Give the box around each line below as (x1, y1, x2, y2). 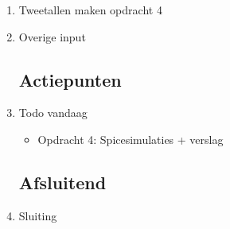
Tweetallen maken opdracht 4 (18, 2, 162, 17)
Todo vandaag (18, 104, 88, 121)
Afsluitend (18, 169, 107, 194)
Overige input (18, 28, 86, 45)
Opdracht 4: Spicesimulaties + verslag (37, 130, 224, 147)
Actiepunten (18, 67, 122, 91)
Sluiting (18, 207, 57, 223)
